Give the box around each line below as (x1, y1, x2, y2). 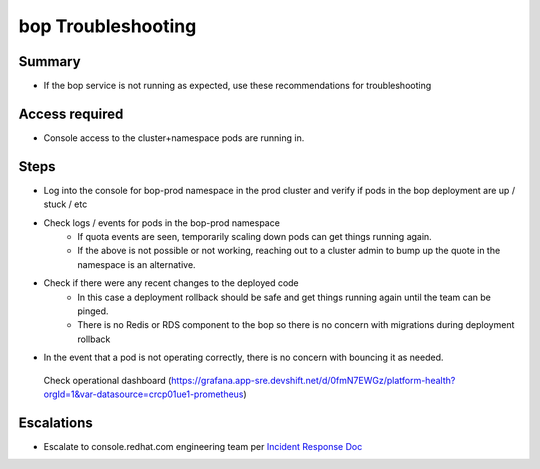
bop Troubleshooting (18, 15, 197, 37)
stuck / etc (43, 198, 88, 210)
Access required (18, 105, 124, 122)
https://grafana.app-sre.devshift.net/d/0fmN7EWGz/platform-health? (171, 374, 456, 386)
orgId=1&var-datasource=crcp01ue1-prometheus (43, 388, 244, 400)
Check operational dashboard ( (43, 374, 172, 386)
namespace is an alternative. (77, 258, 196, 270)
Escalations (18, 414, 94, 431)
